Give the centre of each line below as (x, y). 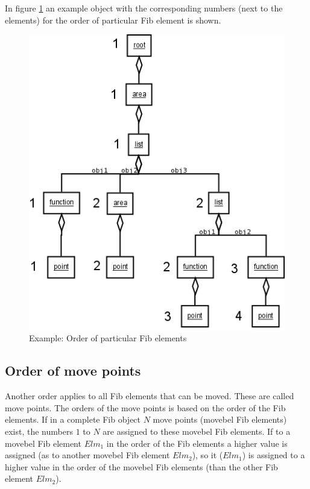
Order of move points (73, 371)
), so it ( (207, 455)
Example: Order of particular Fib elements (108, 338)
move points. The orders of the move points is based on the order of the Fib (145, 407)
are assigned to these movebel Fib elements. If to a (197, 431)
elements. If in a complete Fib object (73, 419)
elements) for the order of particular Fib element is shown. (113, 20)
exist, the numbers (39, 431)
